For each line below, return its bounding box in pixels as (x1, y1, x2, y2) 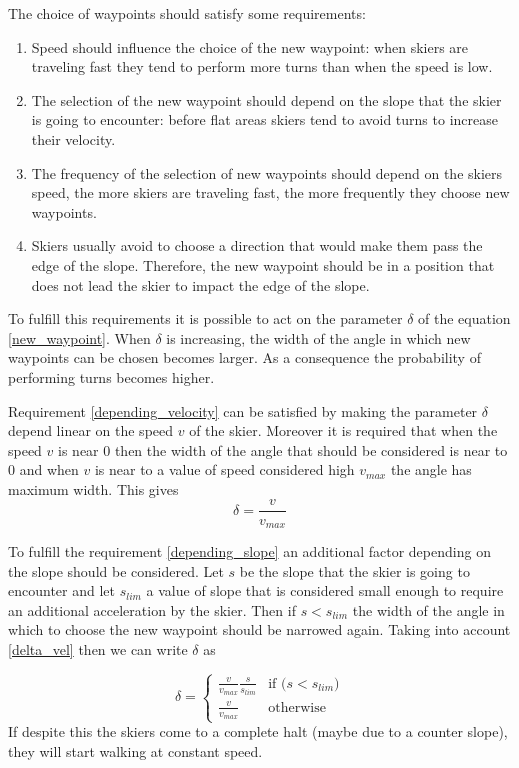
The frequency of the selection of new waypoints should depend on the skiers (31, 162, 503, 183)
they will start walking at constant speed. (8, 740, 263, 761)
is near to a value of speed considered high (94, 459, 355, 480)
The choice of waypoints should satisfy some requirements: (8, 3, 366, 23)
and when (19, 459, 79, 480)
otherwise (268, 700, 326, 715)
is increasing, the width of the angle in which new (166, 327, 471, 348)
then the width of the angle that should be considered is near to (114, 439, 508, 460)
